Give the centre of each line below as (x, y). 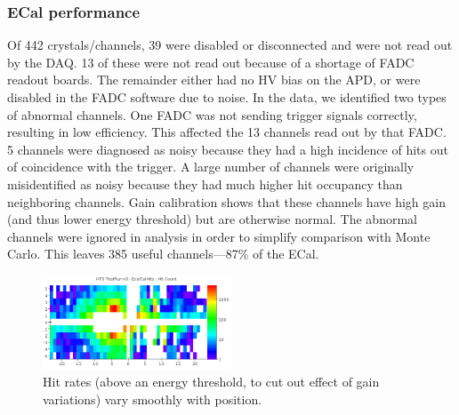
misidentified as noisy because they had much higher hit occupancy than (205, 184)
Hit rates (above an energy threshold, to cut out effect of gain (211, 382)
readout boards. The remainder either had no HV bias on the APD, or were (214, 80)
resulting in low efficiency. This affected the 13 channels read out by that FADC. (227, 132)
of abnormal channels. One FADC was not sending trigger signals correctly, (212, 114)
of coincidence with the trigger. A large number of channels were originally (211, 167)
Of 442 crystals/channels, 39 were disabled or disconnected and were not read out (230, 45)
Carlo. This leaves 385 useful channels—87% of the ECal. (163, 254)
